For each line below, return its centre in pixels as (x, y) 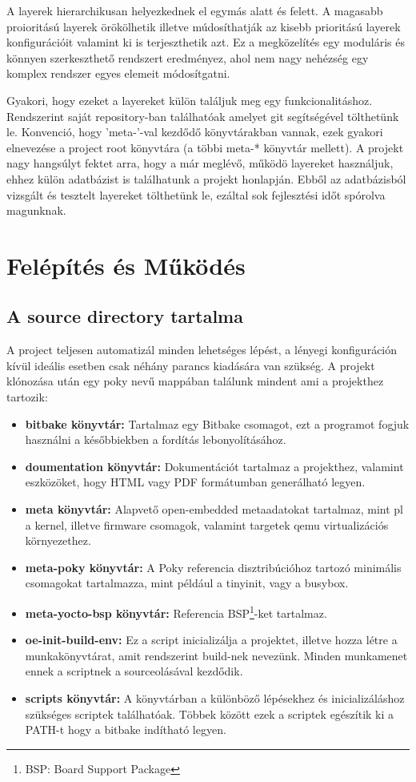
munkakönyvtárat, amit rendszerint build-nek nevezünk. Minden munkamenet (216, 655)
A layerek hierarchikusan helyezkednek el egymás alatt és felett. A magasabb (195, 10)
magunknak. (36, 210)
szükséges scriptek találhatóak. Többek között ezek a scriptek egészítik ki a (210, 713)
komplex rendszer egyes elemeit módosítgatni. (118, 73)
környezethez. (58, 540)
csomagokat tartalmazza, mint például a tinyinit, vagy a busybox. (187, 583)
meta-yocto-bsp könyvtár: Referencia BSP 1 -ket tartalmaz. (176, 612)
